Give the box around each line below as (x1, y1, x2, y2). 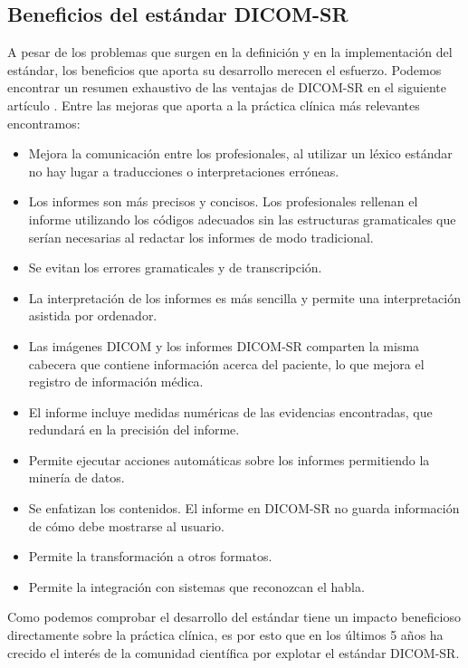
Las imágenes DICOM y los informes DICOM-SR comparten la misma (28, 336, 420, 355)
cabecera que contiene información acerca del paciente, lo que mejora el (28, 354, 425, 373)
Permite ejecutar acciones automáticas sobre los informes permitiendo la (28, 450, 430, 469)
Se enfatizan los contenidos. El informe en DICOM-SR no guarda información (28, 499, 460, 518)
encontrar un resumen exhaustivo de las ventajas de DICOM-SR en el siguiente (7, 78, 447, 97)
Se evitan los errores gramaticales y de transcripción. (28, 258, 322, 277)
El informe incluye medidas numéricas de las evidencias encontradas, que (28, 402, 433, 421)
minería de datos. (28, 468, 125, 487)
